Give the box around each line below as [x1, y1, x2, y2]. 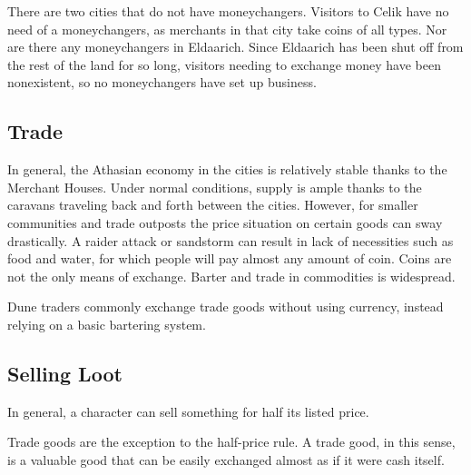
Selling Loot [7, 359, 123, 387]
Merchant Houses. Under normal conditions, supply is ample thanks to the [7, 177, 422, 196]
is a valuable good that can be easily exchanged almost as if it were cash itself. [7, 450, 445, 469]
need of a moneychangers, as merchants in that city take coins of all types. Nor [7, 19, 447, 38]
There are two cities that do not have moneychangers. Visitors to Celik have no [7, 2, 449, 20]
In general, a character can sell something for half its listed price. [7, 401, 369, 421]
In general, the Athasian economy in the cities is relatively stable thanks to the [7, 160, 447, 179]
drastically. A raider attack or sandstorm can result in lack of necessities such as [7, 231, 454, 250]
